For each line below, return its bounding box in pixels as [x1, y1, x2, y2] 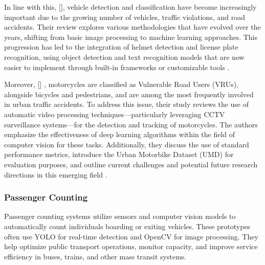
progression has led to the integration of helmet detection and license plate [4, 41, 238, 52]
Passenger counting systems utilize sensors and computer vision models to [4, 211, 236, 222]
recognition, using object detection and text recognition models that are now [4, 51, 245, 62]
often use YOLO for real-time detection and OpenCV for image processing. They [4, 231, 258, 241]
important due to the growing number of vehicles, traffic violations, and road [4, 11, 245, 22]
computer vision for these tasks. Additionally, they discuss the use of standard [4, 139, 249, 149]
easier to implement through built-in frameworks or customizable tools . [4, 61, 230, 72]
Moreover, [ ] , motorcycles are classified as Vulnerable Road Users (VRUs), [4, 79, 239, 90]
